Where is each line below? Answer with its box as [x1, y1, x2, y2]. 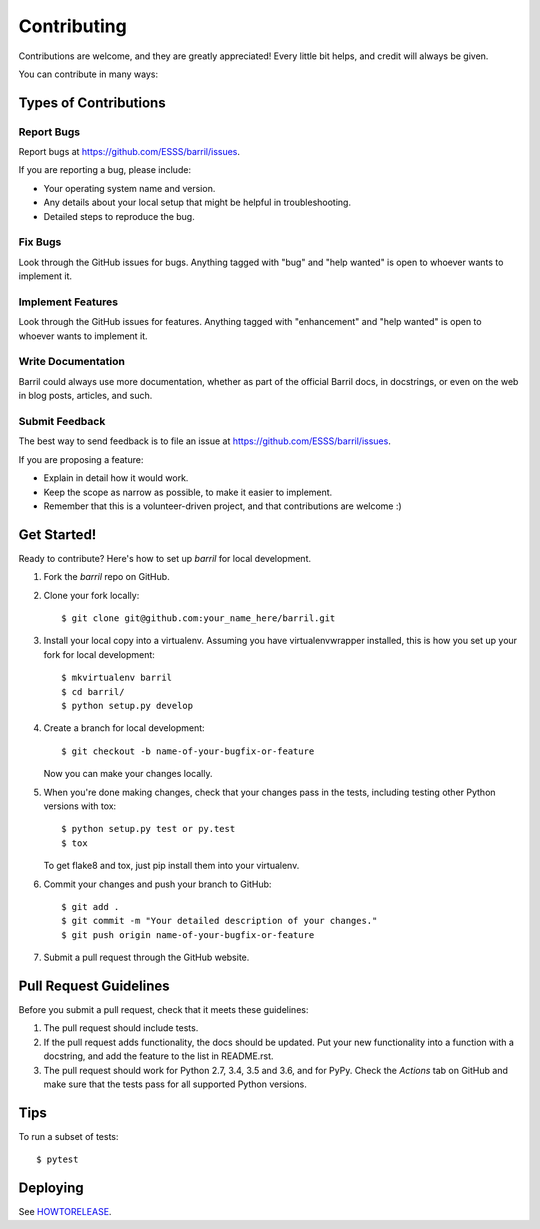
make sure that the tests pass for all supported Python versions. [43, 1078, 307, 1090]
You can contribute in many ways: [18, 68, 159, 80]
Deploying [18, 1180, 84, 1197]
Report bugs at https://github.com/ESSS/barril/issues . [18, 146, 240, 158]
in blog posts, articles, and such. [18, 390, 153, 402]
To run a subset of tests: [18, 1130, 119, 1142]
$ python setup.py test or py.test [61, 823, 236, 835]
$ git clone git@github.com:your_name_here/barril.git [61, 613, 336, 624]
